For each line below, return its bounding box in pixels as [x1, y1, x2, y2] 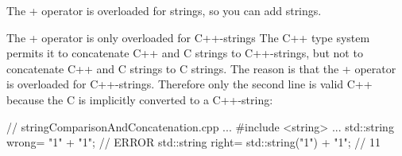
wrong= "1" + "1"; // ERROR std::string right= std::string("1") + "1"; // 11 [6, 134, 381, 150]
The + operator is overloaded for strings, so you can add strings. [6, 2, 322, 18]
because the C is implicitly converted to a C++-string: [6, 91, 273, 107]
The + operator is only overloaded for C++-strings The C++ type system [6, 29, 370, 45]
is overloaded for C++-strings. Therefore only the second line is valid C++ [6, 76, 373, 92]
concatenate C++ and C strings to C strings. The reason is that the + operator [6, 60, 396, 76]
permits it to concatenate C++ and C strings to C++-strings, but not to [6, 45, 363, 61]
